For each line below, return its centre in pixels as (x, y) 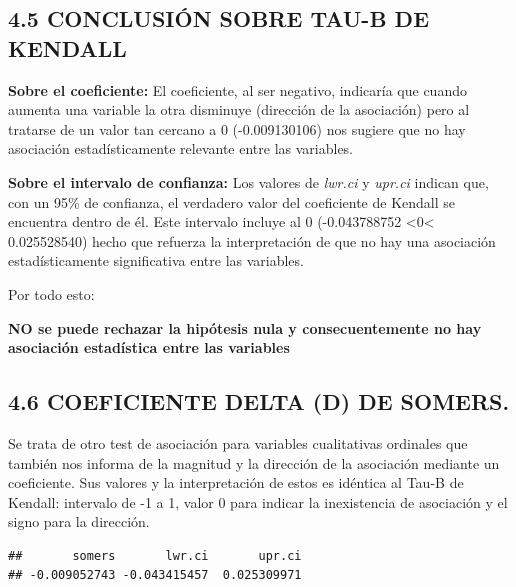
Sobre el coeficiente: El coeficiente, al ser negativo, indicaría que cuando (237, 89)
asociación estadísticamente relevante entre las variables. (181, 148)
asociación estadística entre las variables (149, 347)
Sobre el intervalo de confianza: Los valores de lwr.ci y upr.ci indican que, (248, 181)
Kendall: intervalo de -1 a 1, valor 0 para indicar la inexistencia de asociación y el (258, 501)
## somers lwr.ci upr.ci (155, 555)
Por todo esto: (51, 293)
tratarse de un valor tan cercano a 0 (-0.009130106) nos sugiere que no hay (237, 128)
